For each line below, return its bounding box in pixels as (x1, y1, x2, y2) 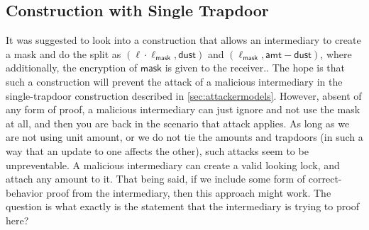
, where (320, 46, 352, 61)
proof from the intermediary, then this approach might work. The (46, 185, 331, 200)
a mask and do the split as (6, 46, 121, 61)
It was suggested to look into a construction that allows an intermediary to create (6, 33, 361, 47)
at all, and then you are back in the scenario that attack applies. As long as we (6, 115, 350, 130)
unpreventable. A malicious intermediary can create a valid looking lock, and (6, 157, 340, 172)
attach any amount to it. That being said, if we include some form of (6, 171, 306, 186)
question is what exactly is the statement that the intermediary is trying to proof (6, 199, 359, 214)
